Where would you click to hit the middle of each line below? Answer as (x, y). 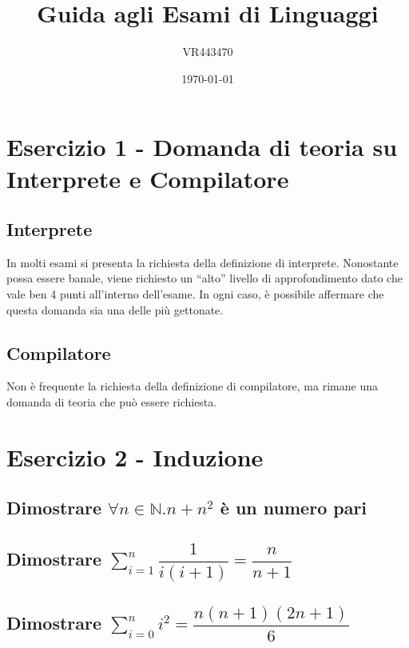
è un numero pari (294, 508)
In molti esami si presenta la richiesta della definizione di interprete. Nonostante (203, 262)
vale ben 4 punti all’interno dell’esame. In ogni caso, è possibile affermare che (195, 294)
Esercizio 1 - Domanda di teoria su (202, 147)
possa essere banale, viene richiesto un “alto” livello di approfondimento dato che (204, 278)
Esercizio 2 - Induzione (135, 456)
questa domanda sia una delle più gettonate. (115, 309)
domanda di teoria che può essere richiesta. (112, 402)
